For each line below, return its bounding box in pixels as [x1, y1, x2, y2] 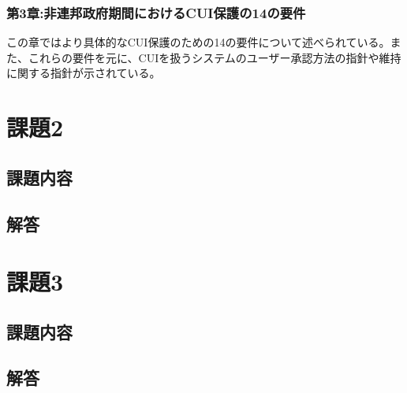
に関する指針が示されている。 [6, 65, 161, 81]
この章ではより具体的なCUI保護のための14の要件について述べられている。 [6, 34, 390, 50]
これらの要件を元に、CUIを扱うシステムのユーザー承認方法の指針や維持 [28, 49, 401, 65]
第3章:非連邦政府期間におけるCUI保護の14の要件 [6, 2, 306, 22]
